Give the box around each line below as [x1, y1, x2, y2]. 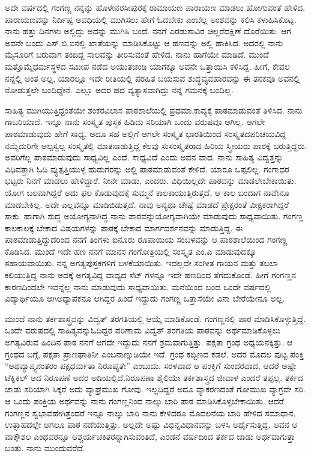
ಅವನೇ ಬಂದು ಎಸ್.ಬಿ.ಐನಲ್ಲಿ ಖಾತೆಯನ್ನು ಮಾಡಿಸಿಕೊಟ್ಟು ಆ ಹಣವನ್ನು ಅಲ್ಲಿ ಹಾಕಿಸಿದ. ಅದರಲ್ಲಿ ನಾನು [5, 36, 283, 49]
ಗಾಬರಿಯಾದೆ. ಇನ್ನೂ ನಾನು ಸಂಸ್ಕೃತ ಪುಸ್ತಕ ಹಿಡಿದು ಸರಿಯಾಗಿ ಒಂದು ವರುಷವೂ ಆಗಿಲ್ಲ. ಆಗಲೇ [5, 115, 265, 128]
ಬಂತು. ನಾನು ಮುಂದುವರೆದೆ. [5, 442, 85, 454]
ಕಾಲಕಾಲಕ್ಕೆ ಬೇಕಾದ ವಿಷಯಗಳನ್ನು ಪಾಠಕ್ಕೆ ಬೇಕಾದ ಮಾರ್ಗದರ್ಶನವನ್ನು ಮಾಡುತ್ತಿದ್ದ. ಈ [5, 221, 243, 234]
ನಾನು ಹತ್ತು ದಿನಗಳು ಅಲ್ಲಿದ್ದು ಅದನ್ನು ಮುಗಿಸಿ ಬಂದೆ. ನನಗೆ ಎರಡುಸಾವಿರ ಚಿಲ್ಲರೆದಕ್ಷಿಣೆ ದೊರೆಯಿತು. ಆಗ [5, 25, 291, 37]
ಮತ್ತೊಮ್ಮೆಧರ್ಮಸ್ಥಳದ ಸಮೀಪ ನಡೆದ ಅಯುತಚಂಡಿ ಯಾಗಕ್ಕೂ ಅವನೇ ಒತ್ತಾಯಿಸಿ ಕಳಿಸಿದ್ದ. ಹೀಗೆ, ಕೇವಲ [5, 59, 290, 72]
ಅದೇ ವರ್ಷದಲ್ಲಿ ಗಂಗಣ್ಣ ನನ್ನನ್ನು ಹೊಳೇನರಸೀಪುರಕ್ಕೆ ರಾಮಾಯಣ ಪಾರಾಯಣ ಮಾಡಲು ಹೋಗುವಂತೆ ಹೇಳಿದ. [5, 1, 306, 13]
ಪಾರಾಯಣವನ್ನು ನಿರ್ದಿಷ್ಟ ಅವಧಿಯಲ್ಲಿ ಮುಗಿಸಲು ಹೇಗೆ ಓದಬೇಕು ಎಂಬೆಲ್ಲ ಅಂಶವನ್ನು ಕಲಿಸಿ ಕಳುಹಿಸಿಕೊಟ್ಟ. [5, 13, 297, 25]
